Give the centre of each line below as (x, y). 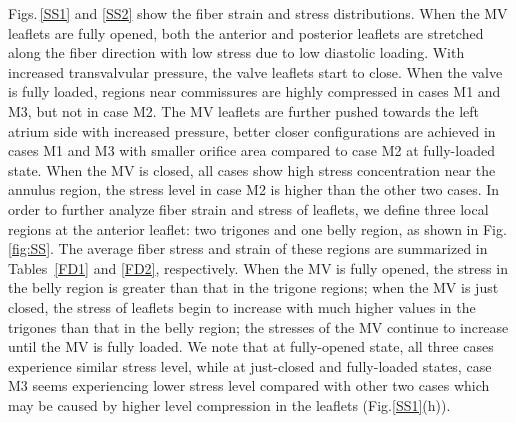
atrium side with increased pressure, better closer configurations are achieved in (252, 130)
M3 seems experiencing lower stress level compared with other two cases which (249, 385)
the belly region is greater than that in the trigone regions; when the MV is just (253, 287)
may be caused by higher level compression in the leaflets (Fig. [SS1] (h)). (229, 404)
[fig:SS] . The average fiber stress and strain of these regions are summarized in (248, 248)
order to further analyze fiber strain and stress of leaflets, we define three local (248, 208)
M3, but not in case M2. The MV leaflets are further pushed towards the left (244, 110)
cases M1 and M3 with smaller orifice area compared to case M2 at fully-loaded (251, 150)
